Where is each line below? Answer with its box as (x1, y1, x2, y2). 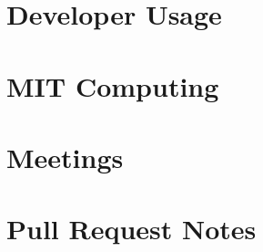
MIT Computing (6, 67, 219, 104)
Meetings (6, 138, 124, 175)
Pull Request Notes (6, 210, 257, 247)
